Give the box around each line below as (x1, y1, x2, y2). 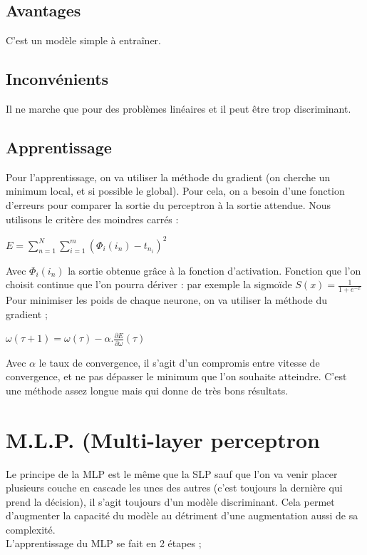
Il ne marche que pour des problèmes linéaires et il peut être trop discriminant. (6, 101, 351, 116)
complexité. (6, 521, 56, 536)
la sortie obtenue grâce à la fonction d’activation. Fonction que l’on (68, 263, 361, 277)
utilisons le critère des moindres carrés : (6, 211, 179, 226)
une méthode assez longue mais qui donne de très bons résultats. (6, 382, 289, 397)
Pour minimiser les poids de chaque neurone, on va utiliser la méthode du (6, 292, 327, 307)
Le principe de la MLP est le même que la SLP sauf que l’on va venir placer (6, 466, 338, 481)
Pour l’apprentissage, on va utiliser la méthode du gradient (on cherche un (6, 169, 331, 184)
